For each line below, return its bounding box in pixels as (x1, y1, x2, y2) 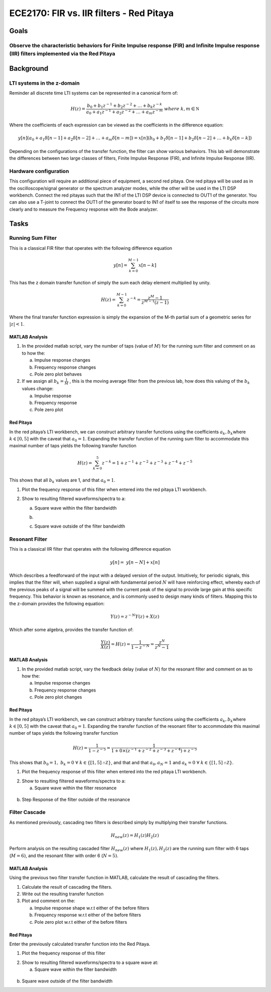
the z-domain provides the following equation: (9, 600, 105, 606)
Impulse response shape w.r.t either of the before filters (34, 905, 150, 911)
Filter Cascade (9, 809, 46, 816)
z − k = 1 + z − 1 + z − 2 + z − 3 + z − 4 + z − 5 (101, 459, 193, 466)
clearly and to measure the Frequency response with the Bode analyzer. (9, 206, 158, 212)
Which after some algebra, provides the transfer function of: (9, 627, 134, 633)
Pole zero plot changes (34, 694, 82, 700)
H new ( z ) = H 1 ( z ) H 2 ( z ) (110, 833, 159, 840)
